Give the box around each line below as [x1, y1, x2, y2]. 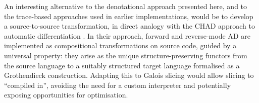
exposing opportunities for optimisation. [4, 89, 128, 100]
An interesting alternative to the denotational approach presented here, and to [4, 1, 247, 11]
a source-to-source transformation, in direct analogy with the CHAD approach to [4, 21, 255, 31]
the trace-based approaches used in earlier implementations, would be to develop [4, 11, 253, 21]
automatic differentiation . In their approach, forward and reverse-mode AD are [4, 30, 250, 41]
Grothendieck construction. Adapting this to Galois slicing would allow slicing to [4, 70, 254, 80]
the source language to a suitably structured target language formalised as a [4, 60, 240, 70]
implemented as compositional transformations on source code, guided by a [4, 40, 237, 51]
